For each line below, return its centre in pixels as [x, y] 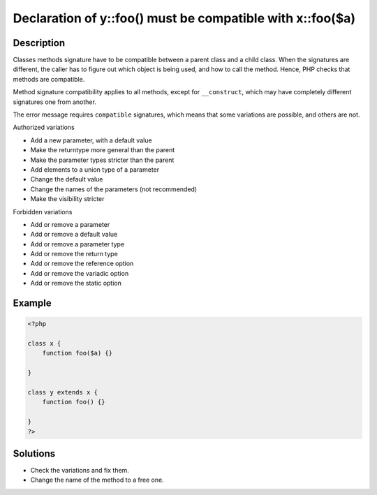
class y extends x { [62, 392]
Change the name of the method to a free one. [97, 480]
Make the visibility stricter [67, 199]
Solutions [34, 453]
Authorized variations [44, 127]
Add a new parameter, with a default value [91, 140]
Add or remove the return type [74, 254]
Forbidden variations [43, 212]
